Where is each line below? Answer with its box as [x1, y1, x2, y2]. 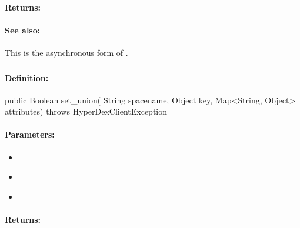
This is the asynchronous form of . [5, 46, 128, 58]
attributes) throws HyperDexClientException [5, 105, 168, 118]
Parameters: [5, 128, 55, 140]
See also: [5, 24, 41, 36]
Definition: [5, 71, 49, 83]
